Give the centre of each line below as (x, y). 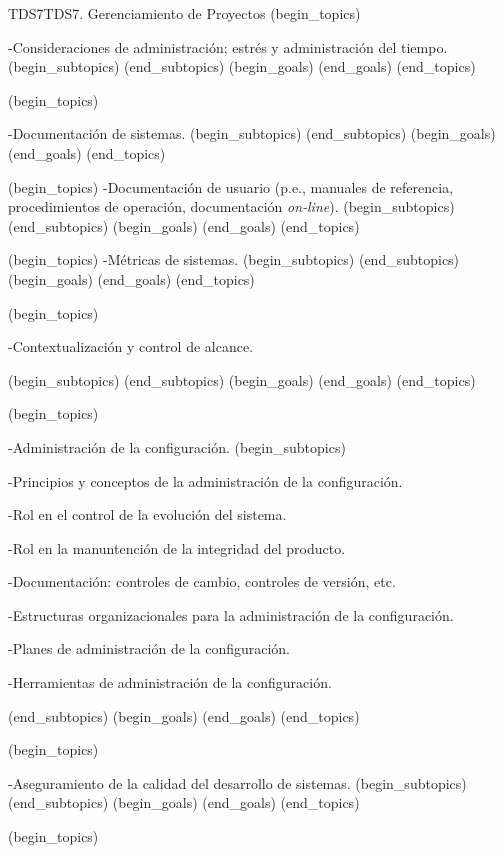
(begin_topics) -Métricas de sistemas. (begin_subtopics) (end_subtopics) (234, 259)
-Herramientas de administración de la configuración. (170, 682)
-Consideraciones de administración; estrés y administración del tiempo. (228, 46)
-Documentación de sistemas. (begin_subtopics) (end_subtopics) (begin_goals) (252, 133)
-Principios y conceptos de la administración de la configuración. (205, 480)
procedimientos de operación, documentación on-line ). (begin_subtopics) (231, 206)
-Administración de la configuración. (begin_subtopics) (177, 446)
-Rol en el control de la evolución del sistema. (147, 514)
